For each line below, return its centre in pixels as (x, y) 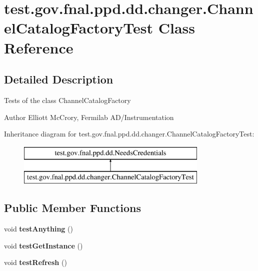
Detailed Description (59, 79)
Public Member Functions (72, 208)
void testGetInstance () (43, 245)
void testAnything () (38, 229)
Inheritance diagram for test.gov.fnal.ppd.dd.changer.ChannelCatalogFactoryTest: (129, 134)
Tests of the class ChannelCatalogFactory (67, 100)
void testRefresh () (35, 262)
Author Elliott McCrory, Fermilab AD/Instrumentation (89, 117)
